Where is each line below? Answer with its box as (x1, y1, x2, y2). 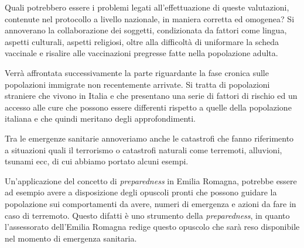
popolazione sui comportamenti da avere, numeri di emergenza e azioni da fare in (5, 197, 296, 209)
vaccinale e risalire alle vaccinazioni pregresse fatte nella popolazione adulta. (5, 47, 278, 59)
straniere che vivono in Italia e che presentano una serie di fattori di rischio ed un (5, 89, 298, 102)
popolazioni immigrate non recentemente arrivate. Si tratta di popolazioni (5, 78, 270, 90)
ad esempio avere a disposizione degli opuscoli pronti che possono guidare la (5, 186, 277, 198)
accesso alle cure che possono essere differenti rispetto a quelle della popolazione (5, 101, 292, 113)
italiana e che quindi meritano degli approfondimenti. (5, 112, 196, 125)
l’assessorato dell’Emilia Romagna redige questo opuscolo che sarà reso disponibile (5, 221, 300, 233)
